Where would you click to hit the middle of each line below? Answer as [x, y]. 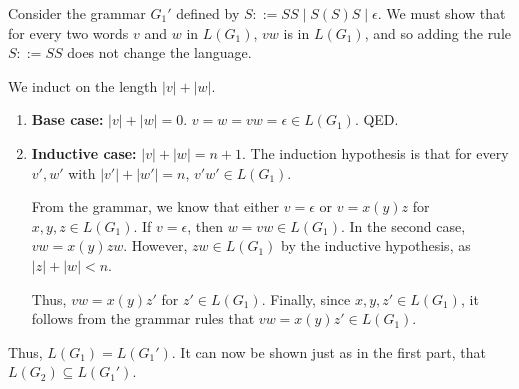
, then [205, 225]
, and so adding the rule [438, 32]
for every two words [68, 32]
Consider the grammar [77, 13]
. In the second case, [403, 225]
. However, [155, 245]
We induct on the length [83, 85]
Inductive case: [84, 152]
